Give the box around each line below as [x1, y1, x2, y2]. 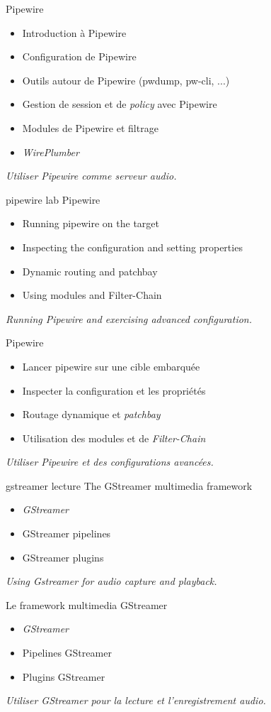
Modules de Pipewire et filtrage [22, 120, 158, 135]
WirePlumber [22, 144, 79, 159]
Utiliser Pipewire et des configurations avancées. [6, 454, 214, 469]
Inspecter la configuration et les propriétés [22, 383, 206, 398]
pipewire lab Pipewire [6, 192, 100, 207]
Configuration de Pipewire [22, 49, 137, 64]
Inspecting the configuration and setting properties [22, 239, 243, 254]
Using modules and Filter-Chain [22, 287, 162, 302]
